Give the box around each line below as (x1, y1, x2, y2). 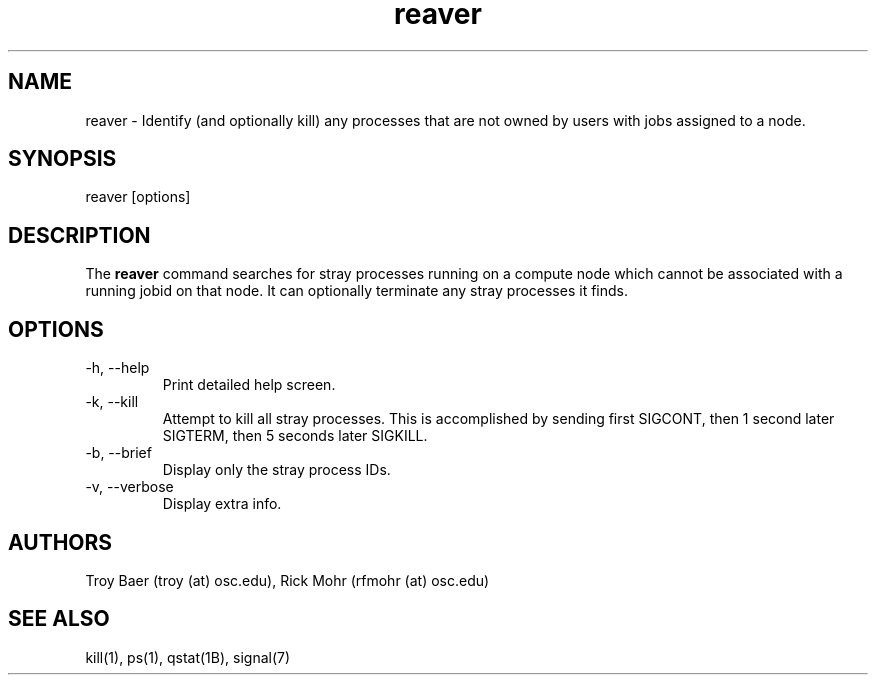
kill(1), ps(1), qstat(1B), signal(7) (85, 648, 291, 666)
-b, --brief (85, 444, 152, 462)
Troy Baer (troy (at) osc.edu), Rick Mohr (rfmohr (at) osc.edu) (85, 571, 490, 589)
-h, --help (85, 359, 150, 377)
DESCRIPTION (8, 222, 151, 248)
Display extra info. (162, 495, 282, 513)
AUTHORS (8, 529, 113, 555)
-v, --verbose (85, 478, 174, 496)
